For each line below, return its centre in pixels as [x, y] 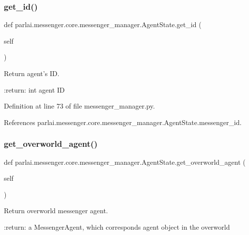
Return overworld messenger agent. [56, 211]
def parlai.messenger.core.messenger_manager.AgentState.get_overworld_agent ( [125, 162]
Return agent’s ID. [32, 73]
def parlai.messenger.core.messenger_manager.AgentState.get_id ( [103, 24]
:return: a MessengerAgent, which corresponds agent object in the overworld [117, 227]
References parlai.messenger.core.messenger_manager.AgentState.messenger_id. [123, 122]
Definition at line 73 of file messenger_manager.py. [79, 106]
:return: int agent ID [34, 89]
